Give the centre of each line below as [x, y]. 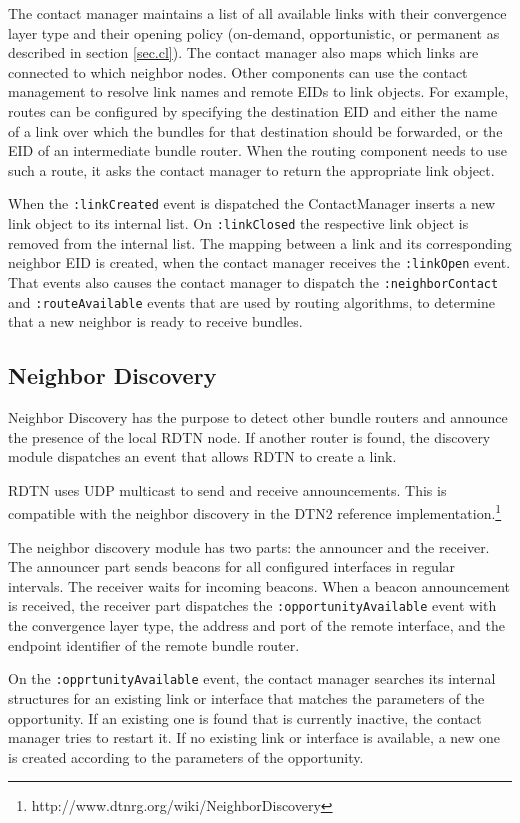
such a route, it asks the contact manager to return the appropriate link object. [251, 169]
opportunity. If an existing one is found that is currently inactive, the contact [245, 717]
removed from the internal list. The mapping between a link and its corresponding [260, 242]
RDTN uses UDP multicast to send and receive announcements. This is [227, 489]
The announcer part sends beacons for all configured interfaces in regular [232, 566]
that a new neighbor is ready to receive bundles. [155, 321]
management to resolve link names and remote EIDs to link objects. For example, [258, 91]
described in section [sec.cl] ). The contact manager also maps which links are [243, 52]
